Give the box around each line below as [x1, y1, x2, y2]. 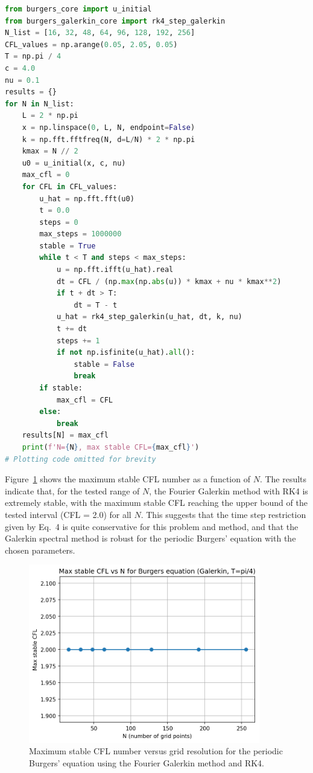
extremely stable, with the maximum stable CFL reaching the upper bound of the [5, 496, 308, 509]
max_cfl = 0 [22, 170, 70, 180]
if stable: [39, 384, 83, 392]
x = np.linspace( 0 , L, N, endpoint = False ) [22, 123, 195, 132]
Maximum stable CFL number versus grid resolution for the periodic [29, 745, 283, 757]
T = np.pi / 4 [5, 52, 62, 61]
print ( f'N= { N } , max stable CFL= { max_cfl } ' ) [22, 442, 200, 451]
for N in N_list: [5, 99, 74, 108]
